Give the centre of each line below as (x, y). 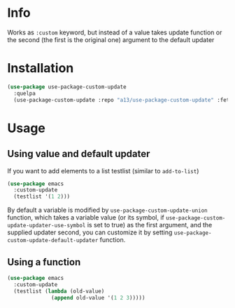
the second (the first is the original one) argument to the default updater (111, 39)
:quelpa (25, 93)
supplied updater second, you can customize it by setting (90, 232)
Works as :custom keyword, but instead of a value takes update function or (115, 32)
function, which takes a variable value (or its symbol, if (86, 217)
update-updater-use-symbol (47, 226)
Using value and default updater (79, 154)
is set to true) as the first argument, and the (150, 225)
